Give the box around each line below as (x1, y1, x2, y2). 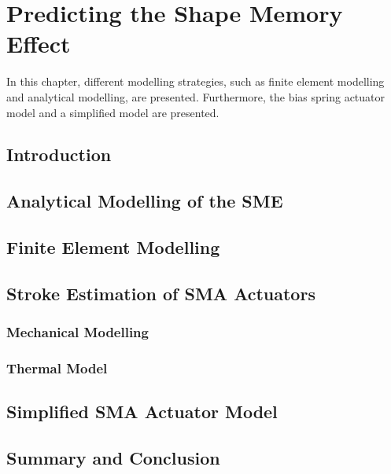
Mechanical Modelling (6, 322, 149, 342)
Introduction (6, 142, 112, 167)
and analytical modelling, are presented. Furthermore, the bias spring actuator (6, 88, 385, 105)
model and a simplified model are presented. (6, 104, 219, 120)
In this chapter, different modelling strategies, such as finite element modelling (6, 73, 385, 90)
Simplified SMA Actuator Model (6, 399, 278, 424)
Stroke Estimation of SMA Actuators (6, 281, 315, 305)
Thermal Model (6, 358, 108, 377)
